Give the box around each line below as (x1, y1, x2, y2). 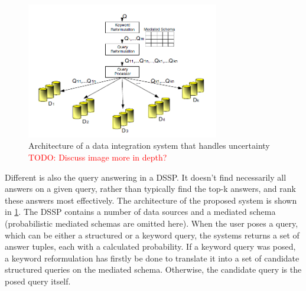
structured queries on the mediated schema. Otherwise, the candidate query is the (5, 263, 302, 276)
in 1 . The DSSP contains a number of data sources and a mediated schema (5, 205, 276, 218)
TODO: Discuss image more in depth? (28, 151, 167, 163)
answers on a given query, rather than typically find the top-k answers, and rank (5, 182, 296, 195)
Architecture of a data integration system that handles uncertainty (28, 139, 270, 152)
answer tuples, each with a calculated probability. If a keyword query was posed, (5, 240, 296, 253)
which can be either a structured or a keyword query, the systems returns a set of (5, 228, 300, 241)
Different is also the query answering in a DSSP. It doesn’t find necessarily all (5, 171, 287, 183)
